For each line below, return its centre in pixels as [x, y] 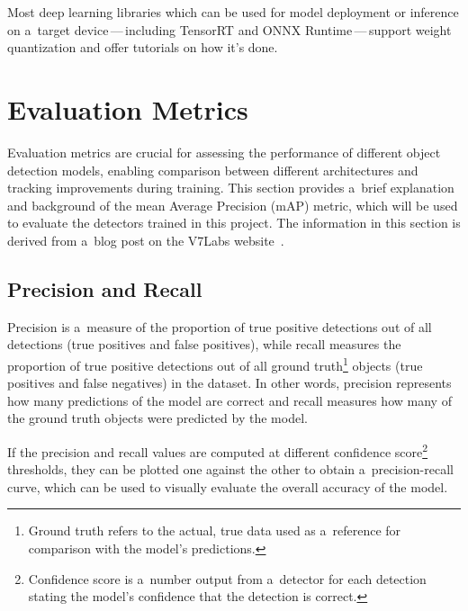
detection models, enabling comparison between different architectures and [213, 170]
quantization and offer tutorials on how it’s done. [143, 47]
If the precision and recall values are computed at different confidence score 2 [218, 450]
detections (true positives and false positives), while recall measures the [204, 344]
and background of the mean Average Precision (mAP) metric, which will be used [233, 205]
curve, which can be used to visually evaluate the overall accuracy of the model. [228, 486]
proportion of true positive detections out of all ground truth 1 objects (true [215, 364]
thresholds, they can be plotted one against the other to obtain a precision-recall [230, 469]
